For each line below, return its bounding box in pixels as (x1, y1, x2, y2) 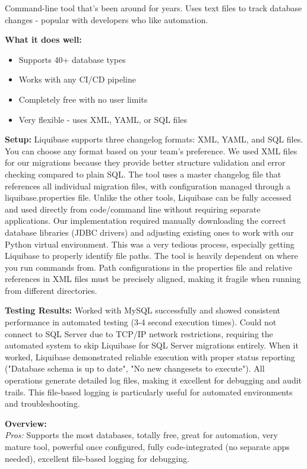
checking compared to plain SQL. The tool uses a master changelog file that (5, 167, 281, 180)
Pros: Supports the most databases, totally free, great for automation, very (5, 429, 278, 441)
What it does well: (5, 33, 82, 46)
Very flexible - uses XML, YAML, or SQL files (18, 113, 188, 125)
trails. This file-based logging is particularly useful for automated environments (5, 385, 293, 398)
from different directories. (5, 284, 97, 296)
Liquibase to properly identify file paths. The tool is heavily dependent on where (5, 249, 298, 262)
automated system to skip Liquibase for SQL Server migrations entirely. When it (5, 339, 299, 351)
